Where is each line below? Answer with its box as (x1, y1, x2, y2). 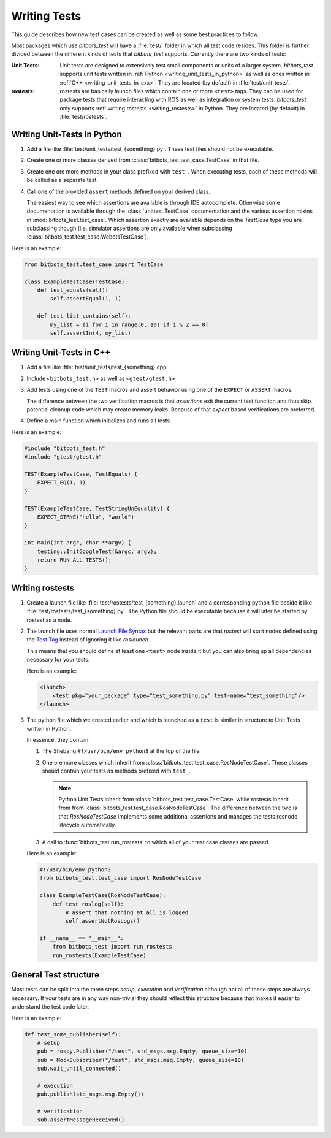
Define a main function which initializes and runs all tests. (26, 417, 172, 424)
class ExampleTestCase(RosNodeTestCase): (39, 892, 166, 899)
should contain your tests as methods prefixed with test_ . (42, 767, 191, 775)
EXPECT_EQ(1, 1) (37, 479, 86, 486)
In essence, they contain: (26, 736, 90, 744)
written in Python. (26, 725, 72, 732)
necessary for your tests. (26, 656, 90, 663)
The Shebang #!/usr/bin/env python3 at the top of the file (42, 747, 200, 755)
